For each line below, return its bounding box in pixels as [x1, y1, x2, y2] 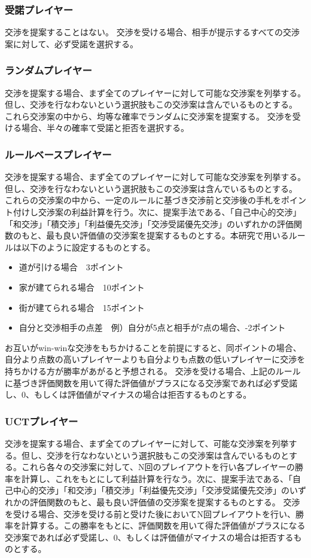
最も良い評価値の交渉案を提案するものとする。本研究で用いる [46, 229, 289, 242]
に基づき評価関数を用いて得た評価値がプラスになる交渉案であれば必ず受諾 [5, 376, 298, 389]
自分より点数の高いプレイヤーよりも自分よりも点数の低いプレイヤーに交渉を [5, 353, 306, 365]
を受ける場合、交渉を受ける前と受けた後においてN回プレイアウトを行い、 [5, 507, 296, 520]
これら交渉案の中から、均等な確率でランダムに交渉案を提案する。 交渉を [5, 109, 292, 122]
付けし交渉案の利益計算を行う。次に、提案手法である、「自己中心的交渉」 [13, 206, 301, 218]
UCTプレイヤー [5, 413, 78, 428]
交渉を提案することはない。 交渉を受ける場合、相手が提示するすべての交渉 [5, 26, 300, 38]
